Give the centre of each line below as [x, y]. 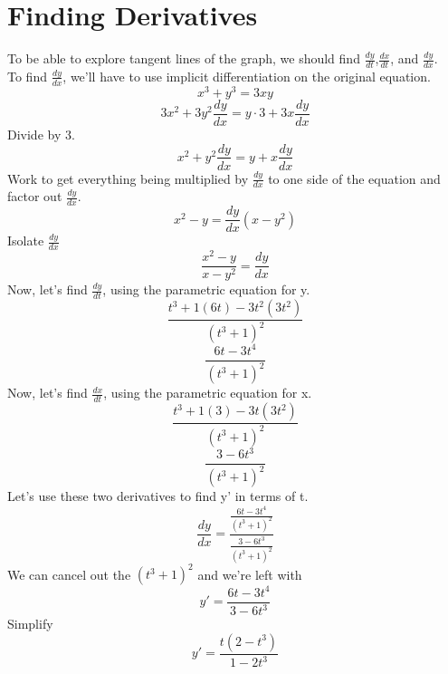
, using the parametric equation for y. [206, 289]
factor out [35, 196]
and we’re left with [250, 574]
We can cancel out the [69, 574]
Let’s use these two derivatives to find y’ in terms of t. [158, 496]
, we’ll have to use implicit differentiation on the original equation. [247, 76]
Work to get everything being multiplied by [128, 178]
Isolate [26, 241]
